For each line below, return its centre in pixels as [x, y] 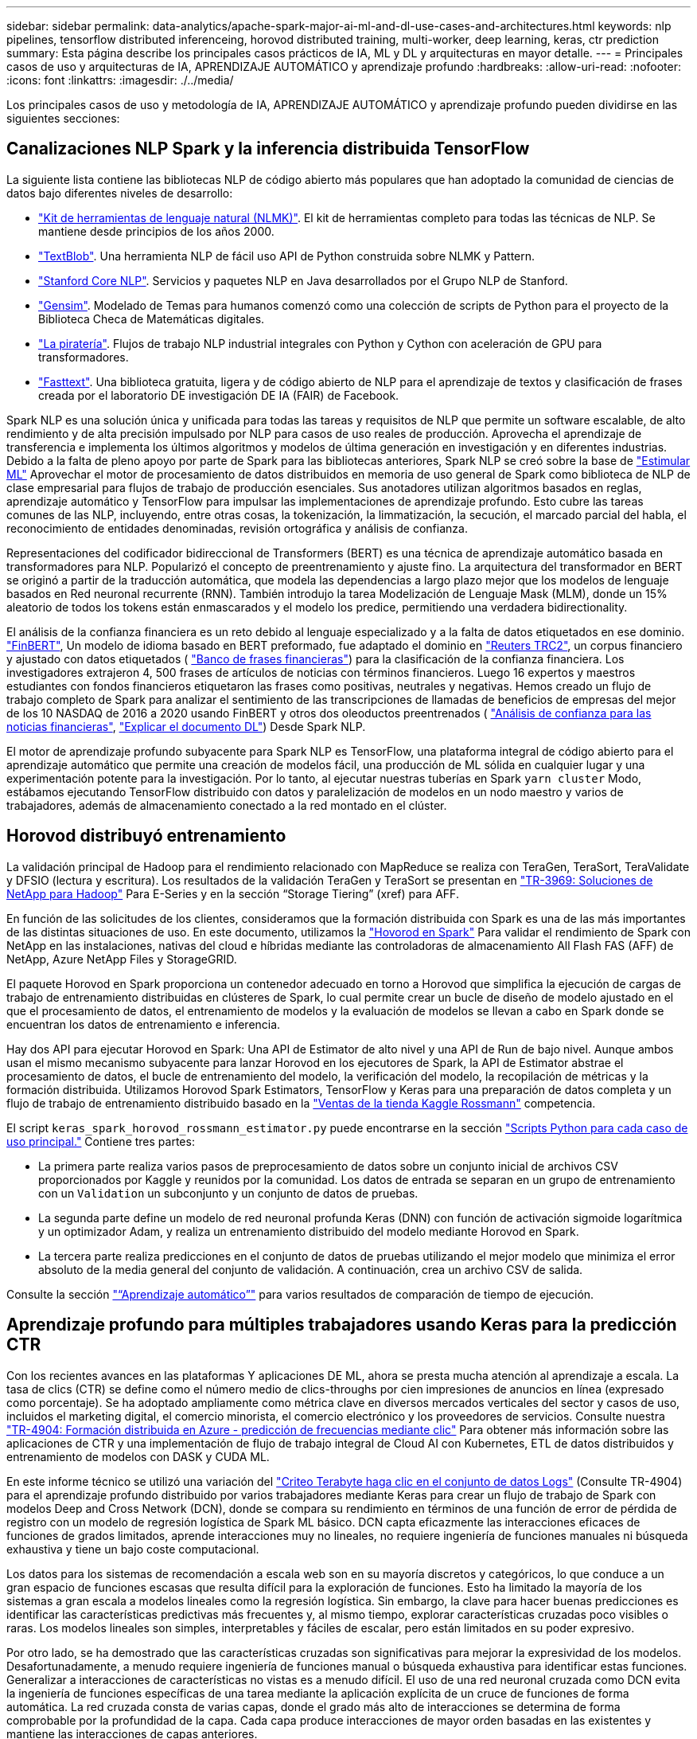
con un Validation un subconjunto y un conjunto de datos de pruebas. [228, 1193]
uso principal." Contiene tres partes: [101, 1141]
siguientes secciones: [63, 118]
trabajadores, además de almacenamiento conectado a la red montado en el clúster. [227, 805]
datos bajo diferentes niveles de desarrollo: [120, 193]
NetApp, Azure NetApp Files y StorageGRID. [122, 959]
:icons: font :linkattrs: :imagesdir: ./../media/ [120, 80]
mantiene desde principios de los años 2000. [156, 231]
